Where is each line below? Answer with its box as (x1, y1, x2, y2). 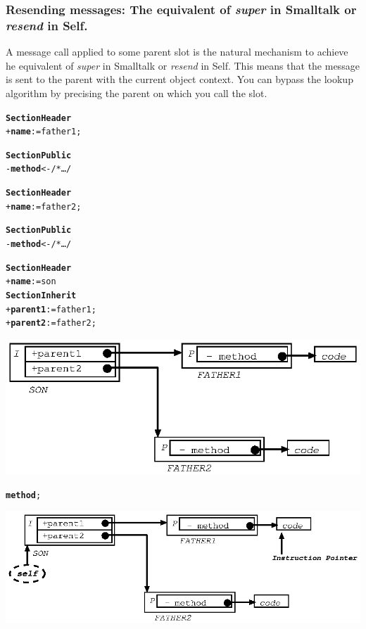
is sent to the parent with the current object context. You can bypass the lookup (6, 72, 353, 87)
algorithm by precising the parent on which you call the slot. (6, 85, 267, 100)
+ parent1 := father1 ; (6, 304, 96, 314)
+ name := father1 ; (6, 127, 82, 137)
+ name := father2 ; (6, 201, 82, 212)
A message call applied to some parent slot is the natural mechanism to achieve (6, 44, 348, 59)
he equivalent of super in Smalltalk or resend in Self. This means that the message (6, 58, 360, 72)
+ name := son (6, 277, 56, 287)
